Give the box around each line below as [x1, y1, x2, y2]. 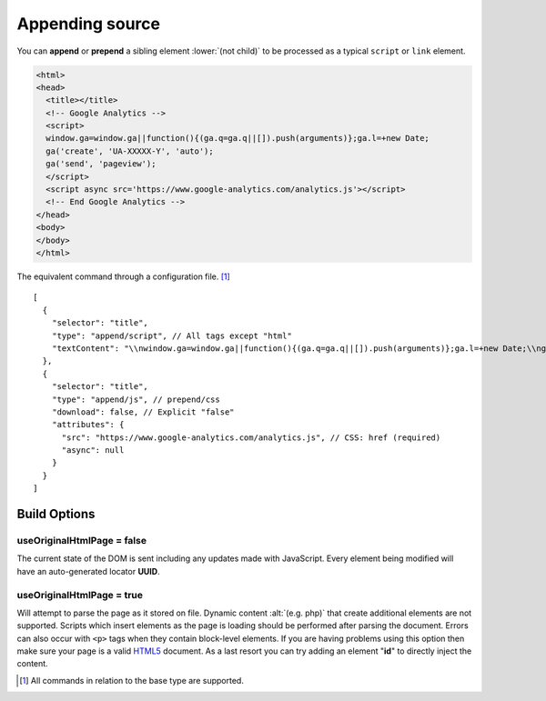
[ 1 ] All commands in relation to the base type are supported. [19, 675, 245, 686]
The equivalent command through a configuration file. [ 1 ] [16, 271, 231, 282]
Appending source [16, 14, 161, 34]
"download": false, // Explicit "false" [51, 406, 236, 417]
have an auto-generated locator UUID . [16, 566, 160, 576]
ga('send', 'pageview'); [45, 159, 157, 169]
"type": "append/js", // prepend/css [51, 394, 220, 405]
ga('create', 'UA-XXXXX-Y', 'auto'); [45, 145, 214, 156]
